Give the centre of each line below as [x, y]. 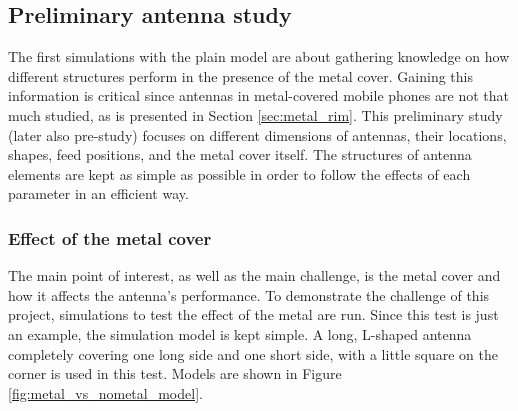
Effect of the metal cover [110, 237]
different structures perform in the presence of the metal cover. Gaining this [240, 75]
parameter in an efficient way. [98, 193]
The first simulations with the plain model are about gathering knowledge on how [259, 56]
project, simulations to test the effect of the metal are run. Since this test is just [253, 314]
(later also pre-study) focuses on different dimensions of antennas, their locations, [257, 134]
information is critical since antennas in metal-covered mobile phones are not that [258, 95]
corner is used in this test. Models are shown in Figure [175, 373]
